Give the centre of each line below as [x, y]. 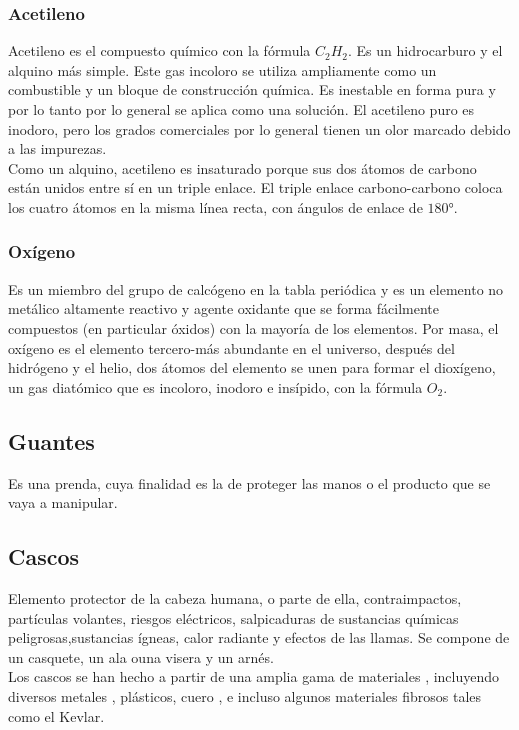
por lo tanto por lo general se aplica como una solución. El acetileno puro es [241, 109]
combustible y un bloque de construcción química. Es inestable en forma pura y [252, 89]
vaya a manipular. [63, 502]
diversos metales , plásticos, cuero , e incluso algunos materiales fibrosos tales [245, 695]
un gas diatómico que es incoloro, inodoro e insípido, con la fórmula [215, 386]
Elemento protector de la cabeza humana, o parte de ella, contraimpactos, [235, 597]
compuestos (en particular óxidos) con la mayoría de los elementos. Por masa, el [253, 327]
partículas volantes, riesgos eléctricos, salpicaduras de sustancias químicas [233, 617]
